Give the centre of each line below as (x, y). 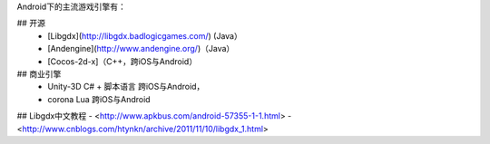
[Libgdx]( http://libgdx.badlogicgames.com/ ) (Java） (145, 35)
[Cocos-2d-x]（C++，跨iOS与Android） (122, 61)
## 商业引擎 (39, 73)
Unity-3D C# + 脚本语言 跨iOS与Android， (126, 87)
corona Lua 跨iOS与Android (99, 99)
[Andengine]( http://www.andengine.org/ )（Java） (141, 49)
